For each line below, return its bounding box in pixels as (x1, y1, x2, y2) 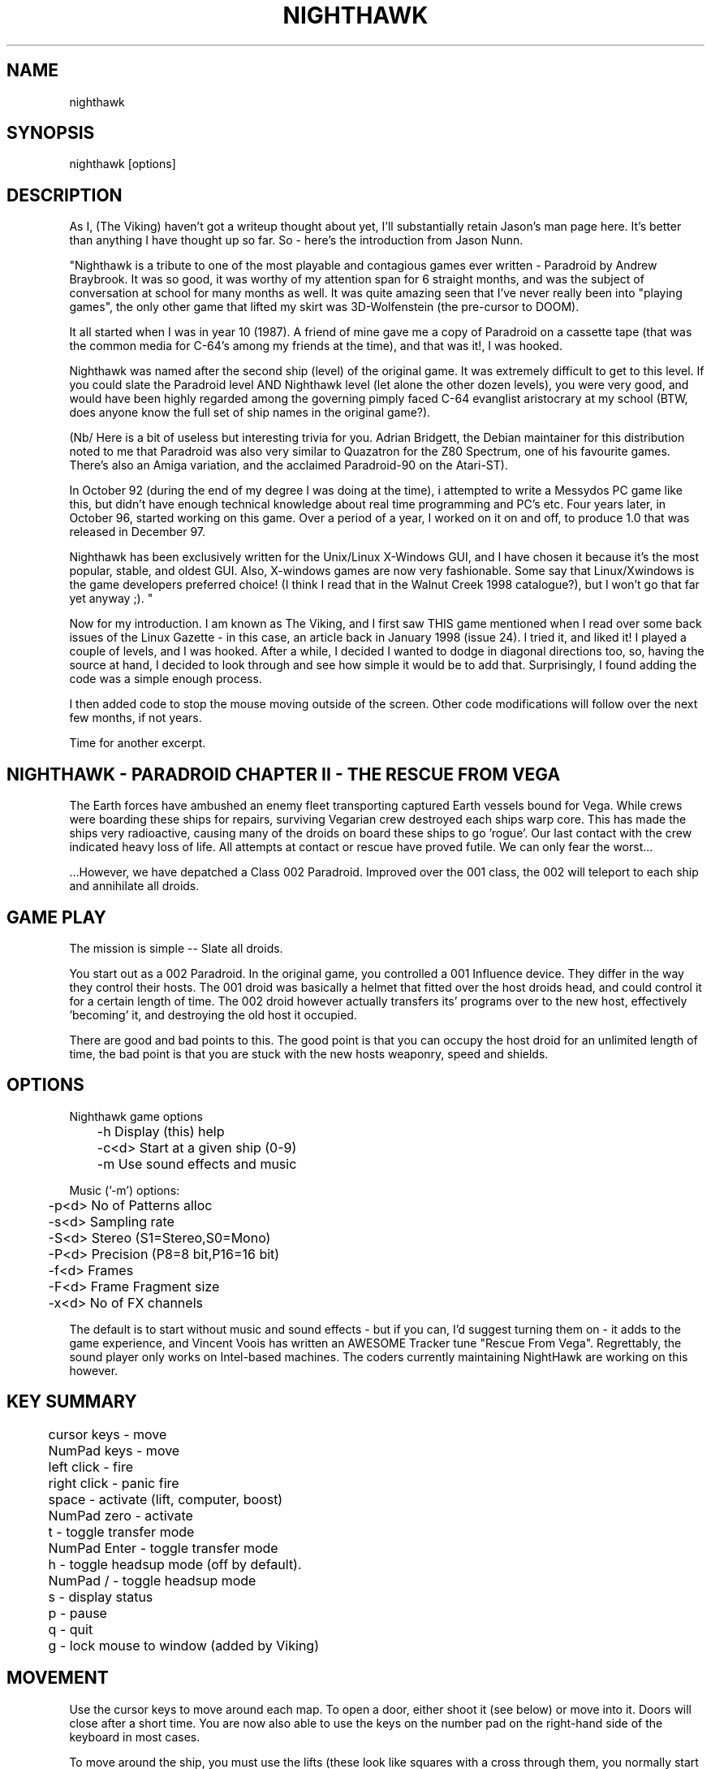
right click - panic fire (48, 1474, 179, 1491)
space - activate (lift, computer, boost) (48, 1490, 283, 1507)
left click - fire (48, 1458, 133, 1475)
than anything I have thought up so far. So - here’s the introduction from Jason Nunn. (69, 233, 524, 248)
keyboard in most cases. (69, 1729, 200, 1744)
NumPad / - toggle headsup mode (48, 1572, 256, 1589)
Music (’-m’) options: (69, 1183, 180, 1197)
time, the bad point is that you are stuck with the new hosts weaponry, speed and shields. (69, 1046, 549, 1061)
